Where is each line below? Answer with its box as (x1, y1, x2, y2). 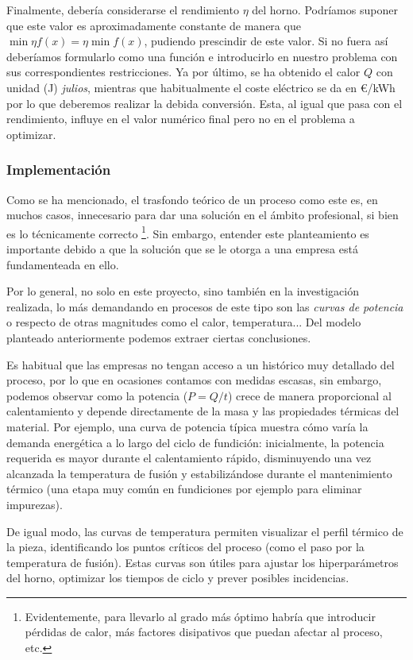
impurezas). (6, 496, 63, 512)
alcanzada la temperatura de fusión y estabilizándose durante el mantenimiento (6, 465, 392, 481)
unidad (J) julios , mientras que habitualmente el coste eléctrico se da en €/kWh (6, 79, 396, 95)
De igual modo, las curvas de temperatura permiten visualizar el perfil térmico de (6, 523, 403, 539)
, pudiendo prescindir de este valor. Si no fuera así (144, 33, 388, 49)
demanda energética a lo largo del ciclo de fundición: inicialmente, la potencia (6, 434, 384, 450)
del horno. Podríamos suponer (252, 2, 398, 17)
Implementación (6, 160, 111, 179)
